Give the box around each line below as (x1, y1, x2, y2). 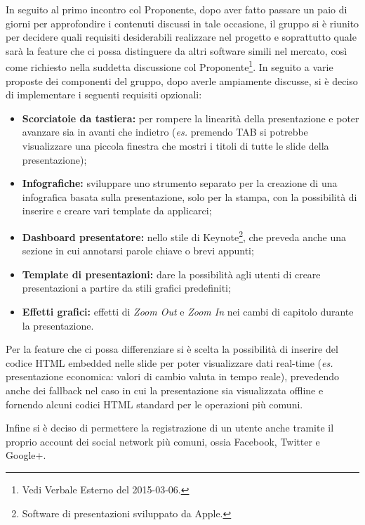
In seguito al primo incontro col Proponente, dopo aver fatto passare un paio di (6, 2, 347, 16)
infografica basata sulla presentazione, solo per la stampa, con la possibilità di (22, 189, 357, 204)
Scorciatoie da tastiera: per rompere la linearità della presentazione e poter (22, 110, 359, 125)
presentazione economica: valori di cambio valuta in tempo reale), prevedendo (6, 369, 340, 384)
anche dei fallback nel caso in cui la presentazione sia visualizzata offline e (6, 382, 324, 397)
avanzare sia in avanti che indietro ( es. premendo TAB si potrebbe (22, 124, 308, 139)
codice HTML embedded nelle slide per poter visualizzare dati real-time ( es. (6, 355, 333, 370)
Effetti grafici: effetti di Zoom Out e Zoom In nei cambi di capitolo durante (22, 304, 354, 318)
